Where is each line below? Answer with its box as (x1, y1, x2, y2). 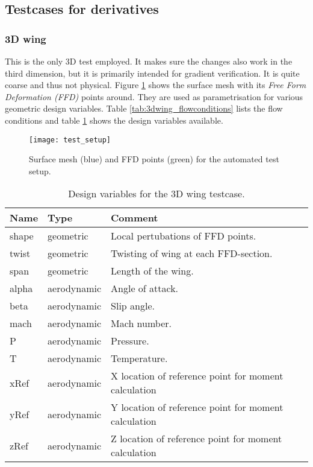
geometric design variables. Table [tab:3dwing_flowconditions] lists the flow (5, 102, 283, 115)
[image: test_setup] (29, 135, 111, 144)
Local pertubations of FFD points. (111, 229, 256, 243)
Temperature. (111, 351, 168, 366)
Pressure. (111, 334, 149, 348)
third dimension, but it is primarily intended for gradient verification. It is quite (5, 66, 300, 79)
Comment (111, 211, 158, 225)
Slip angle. (111, 299, 155, 313)
